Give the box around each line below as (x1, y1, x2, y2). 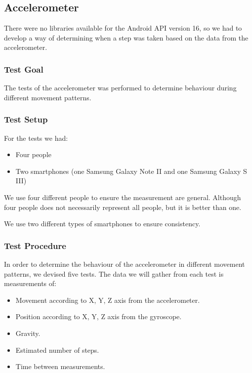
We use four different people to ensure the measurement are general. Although (4, 192, 241, 202)
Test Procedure (4, 239, 66, 251)
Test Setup (4, 113, 48, 125)
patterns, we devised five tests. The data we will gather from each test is (4, 268, 224, 279)
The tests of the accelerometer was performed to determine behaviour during (4, 83, 237, 93)
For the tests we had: (4, 132, 68, 143)
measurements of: (4, 278, 56, 289)
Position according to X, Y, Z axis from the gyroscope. (15, 311, 182, 322)
